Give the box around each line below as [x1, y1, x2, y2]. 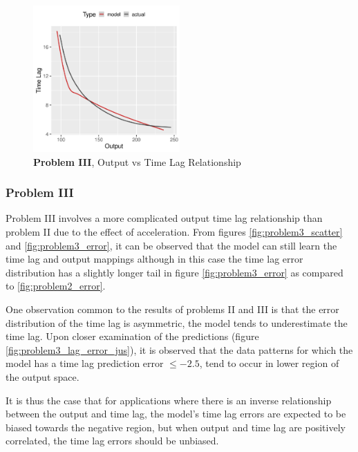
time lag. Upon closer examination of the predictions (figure [6, 329, 259, 343]
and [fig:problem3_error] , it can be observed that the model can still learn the [6, 238, 337, 252]
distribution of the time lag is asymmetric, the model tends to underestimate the [6, 315, 348, 330]
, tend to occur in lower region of [199, 356, 339, 370]
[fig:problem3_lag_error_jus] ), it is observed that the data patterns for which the [6, 342, 353, 357]
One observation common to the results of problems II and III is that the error [6, 301, 339, 316]
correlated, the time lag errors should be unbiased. [6, 433, 219, 448]
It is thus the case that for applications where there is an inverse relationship [6, 393, 332, 407]
